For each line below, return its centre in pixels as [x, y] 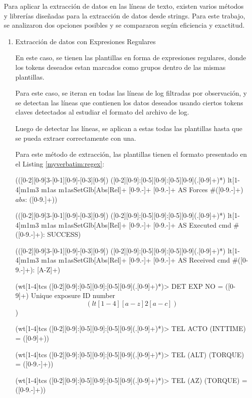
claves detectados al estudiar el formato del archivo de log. [102, 112]
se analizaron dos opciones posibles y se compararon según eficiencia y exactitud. [124, 25]
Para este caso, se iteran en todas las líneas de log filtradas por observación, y [131, 93]
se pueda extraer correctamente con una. [76, 138]
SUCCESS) [64, 234]
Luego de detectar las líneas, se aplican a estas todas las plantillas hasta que [129, 128]
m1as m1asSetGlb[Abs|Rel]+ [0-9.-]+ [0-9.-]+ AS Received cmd [135, 260]
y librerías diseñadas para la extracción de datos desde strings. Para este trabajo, [125, 15]
